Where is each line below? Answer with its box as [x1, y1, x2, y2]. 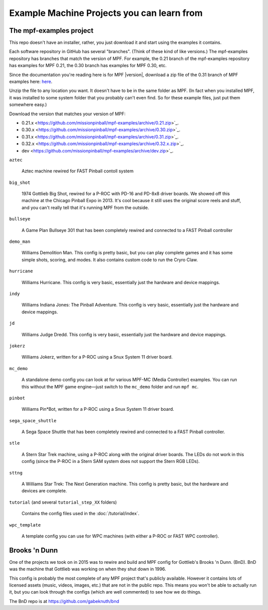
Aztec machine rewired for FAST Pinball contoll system [21, 168, 134, 174]
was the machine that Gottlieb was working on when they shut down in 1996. [9, 566, 166, 572]
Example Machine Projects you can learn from [9, 7, 203, 18]
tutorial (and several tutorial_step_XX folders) [9, 499, 117, 505]
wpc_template [9, 522, 41, 528]
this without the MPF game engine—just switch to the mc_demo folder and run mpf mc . [21, 383, 199, 389]
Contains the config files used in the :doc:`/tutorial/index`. [21, 511, 140, 517]
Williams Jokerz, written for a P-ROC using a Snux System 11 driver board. [21, 354, 173, 360]
